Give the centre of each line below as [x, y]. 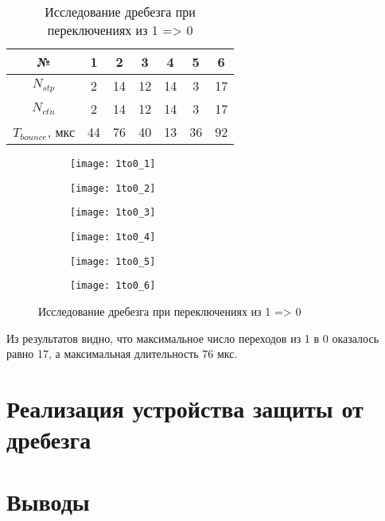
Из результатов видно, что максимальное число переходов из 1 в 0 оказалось [193, 338]
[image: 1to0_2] [113, 188]
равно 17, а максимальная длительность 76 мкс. [122, 354]
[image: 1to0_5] [113, 261]
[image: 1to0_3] [113, 213]
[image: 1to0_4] [113, 237]
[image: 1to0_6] [113, 286]
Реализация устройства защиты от [185, 408]
